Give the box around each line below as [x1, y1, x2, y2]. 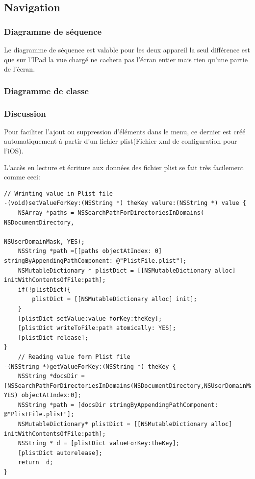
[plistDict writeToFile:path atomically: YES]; [18, 325, 176, 332]
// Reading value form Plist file [18, 353, 130, 360]
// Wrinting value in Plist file [4, 190, 113, 197]
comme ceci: [4, 172, 40, 182]
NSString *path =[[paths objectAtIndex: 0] [18, 248, 162, 255]
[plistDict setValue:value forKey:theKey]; [18, 315, 162, 322]
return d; [18, 459, 53, 466]
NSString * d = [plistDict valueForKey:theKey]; [18, 440, 179, 447]
